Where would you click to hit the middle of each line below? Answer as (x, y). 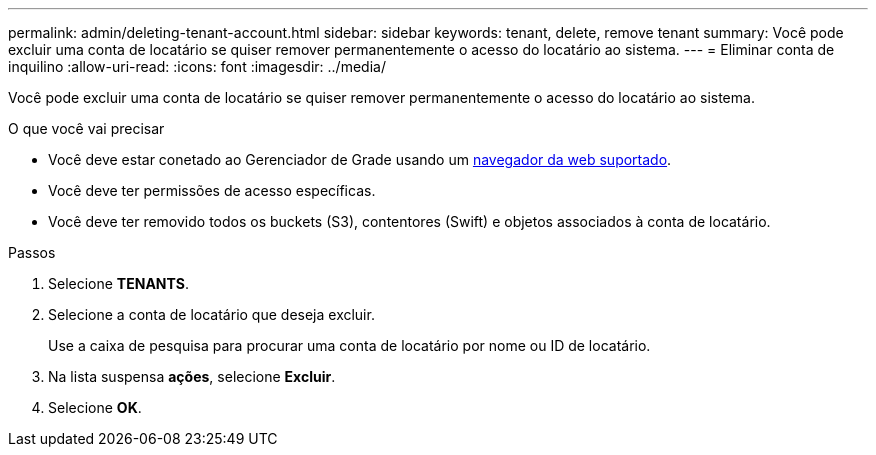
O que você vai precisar (86, 128)
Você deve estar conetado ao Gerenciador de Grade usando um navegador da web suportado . (360, 159)
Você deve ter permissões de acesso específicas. (212, 190)
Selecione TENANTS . (118, 283)
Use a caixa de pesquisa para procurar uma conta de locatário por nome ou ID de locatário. (349, 345)
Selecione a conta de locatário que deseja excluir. (211, 314)
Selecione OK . (95, 407)
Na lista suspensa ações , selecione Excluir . (192, 376)
